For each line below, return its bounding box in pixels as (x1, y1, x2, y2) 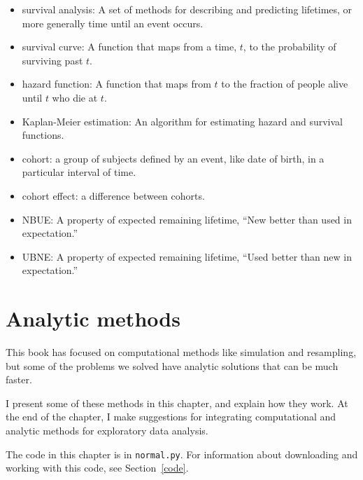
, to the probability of (243, 39, 336, 54)
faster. (6, 372, 32, 387)
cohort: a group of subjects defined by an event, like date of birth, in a (22, 151, 325, 165)
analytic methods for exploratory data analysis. (6, 423, 208, 437)
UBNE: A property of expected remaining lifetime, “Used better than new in (22, 249, 352, 263)
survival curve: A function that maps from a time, (22, 39, 237, 54)
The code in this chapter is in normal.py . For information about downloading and (6, 446, 358, 461)
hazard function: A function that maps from (22, 76, 211, 91)
